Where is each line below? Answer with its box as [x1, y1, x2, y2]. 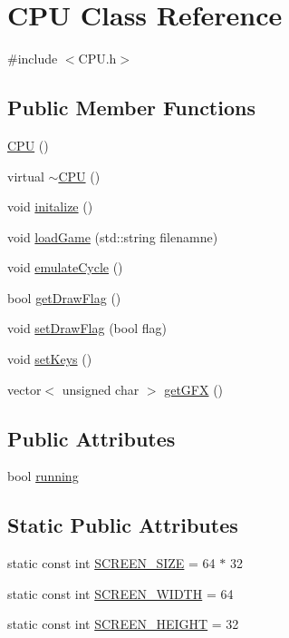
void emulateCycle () [7, 258, 123, 277]
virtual [7, 166, 44, 185]
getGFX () [164, 379, 224, 398]
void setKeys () [7, 349, 92, 368]
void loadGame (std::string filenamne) [7, 227, 218, 246]
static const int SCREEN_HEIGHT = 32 [7, 614, 239, 633]
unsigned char [62, 379, 140, 398]
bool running [7, 466, 79, 486]
